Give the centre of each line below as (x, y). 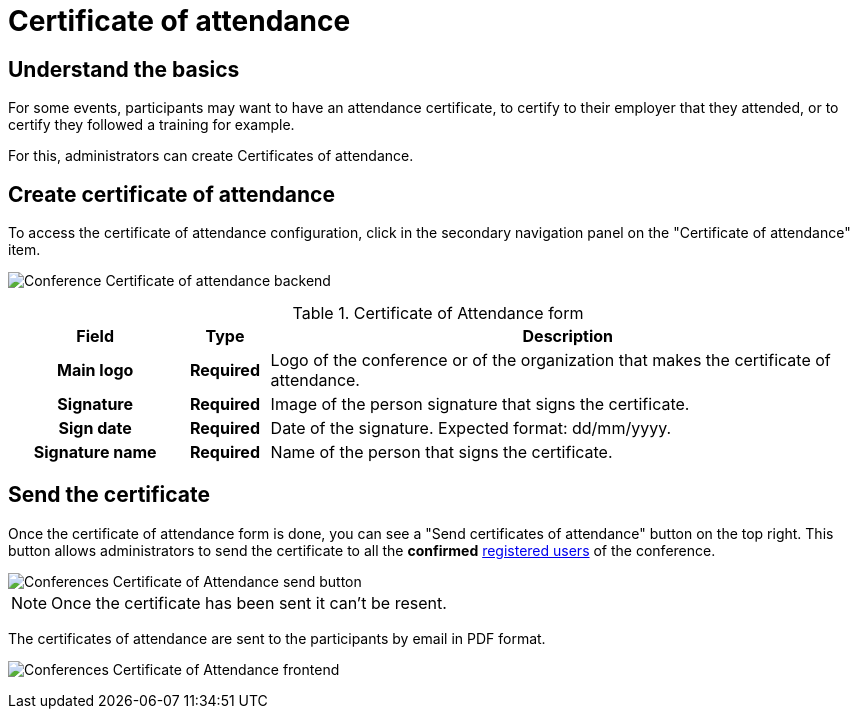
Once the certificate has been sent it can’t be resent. (249, 602)
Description (567, 336)
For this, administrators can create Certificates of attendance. (211, 156)
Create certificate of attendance (171, 194)
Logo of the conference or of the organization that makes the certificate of (550, 360)
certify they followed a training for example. (151, 125)
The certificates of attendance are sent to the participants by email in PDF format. (277, 638)
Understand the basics (124, 69)
